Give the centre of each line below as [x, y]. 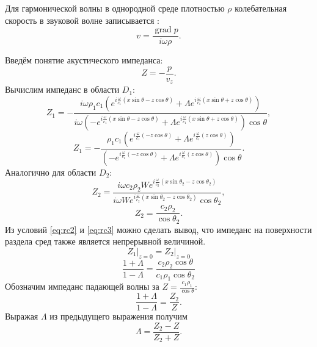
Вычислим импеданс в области [62, 89]
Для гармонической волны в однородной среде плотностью [115, 8]
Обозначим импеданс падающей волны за [82, 286]
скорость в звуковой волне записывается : [82, 20]
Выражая [22, 316]
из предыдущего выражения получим [118, 316]
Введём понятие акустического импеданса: [84, 60]
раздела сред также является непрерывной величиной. [105, 241]
